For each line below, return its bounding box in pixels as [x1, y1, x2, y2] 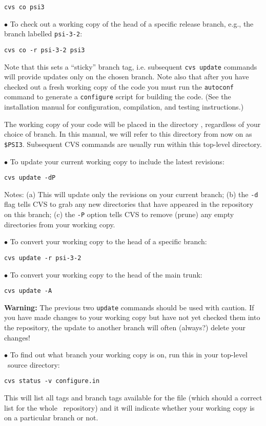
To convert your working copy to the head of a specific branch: [10, 236, 207, 247]
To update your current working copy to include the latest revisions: [10, 156, 224, 166]
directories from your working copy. [4, 219, 115, 229]
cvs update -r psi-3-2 [4, 254, 81, 262]
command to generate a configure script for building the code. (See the [4, 91, 231, 102]
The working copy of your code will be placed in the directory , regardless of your [4, 118, 261, 129]
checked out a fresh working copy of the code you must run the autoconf [4, 81, 234, 92]
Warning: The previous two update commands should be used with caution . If [4, 302, 254, 312]
